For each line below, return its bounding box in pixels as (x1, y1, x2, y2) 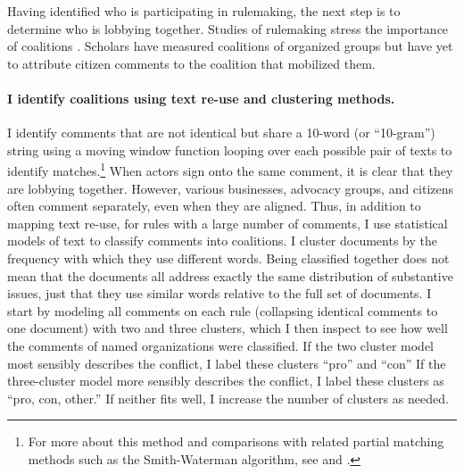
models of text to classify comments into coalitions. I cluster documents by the (7, 231, 437, 250)
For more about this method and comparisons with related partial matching (28, 432, 444, 451)
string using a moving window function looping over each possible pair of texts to (7, 140, 452, 159)
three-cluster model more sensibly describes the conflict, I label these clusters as (7, 371, 444, 390)
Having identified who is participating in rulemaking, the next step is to (7, 2, 401, 20)
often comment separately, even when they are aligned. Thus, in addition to (7, 196, 421, 215)
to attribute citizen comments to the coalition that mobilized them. (7, 54, 376, 72)
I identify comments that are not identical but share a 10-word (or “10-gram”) (7, 123, 435, 142)
